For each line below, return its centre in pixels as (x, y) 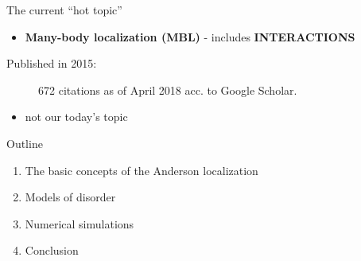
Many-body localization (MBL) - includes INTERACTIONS (190, 36)
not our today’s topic (76, 117)
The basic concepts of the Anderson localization (142, 170)
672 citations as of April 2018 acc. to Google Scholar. (168, 90)
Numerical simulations (80, 223)
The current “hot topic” (64, 10)
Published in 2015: (52, 63)
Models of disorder (70, 197)
